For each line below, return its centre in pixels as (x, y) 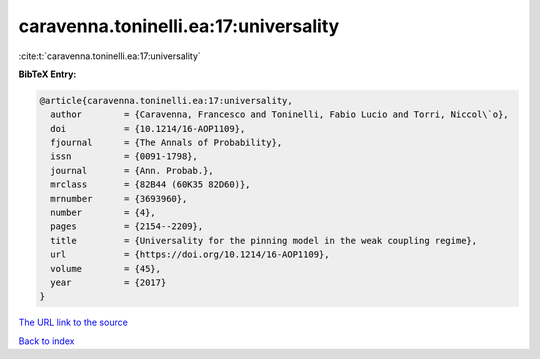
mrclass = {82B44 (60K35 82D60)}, (150, 184)
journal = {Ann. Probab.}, (132, 170)
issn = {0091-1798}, (124, 156)
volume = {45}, (106, 268)
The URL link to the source (73, 322)
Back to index (46, 341)
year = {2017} (108, 282)
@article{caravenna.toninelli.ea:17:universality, (166, 100)
